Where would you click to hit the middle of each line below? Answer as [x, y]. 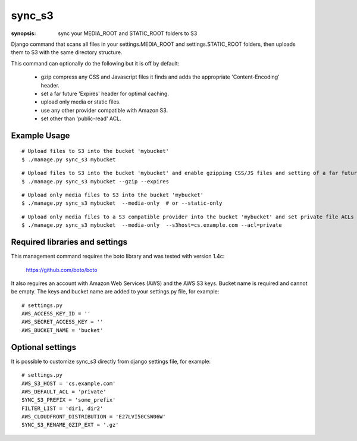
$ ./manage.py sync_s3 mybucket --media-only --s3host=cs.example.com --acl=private [152, 225]
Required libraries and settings [69, 242]
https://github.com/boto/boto [62, 270]
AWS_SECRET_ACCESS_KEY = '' [62, 322]
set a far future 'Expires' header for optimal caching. [105, 93]
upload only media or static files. [81, 102]
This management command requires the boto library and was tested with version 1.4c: [118, 257]
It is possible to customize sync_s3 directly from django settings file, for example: [111, 361]
